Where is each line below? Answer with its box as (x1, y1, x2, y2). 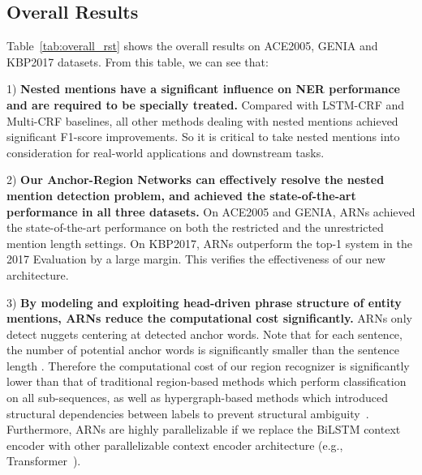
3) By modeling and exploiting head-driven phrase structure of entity (6, 293, 402, 310)
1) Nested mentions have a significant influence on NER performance (6, 80, 400, 97)
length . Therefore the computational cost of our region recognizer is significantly (6, 357, 410, 374)
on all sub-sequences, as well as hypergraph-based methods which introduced (6, 389, 389, 406)
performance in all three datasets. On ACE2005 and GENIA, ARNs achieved (6, 203, 416, 220)
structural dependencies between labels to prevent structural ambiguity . (6, 404, 369, 422)
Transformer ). (6, 452, 81, 469)
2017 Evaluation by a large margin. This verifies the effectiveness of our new (6, 250, 385, 267)
